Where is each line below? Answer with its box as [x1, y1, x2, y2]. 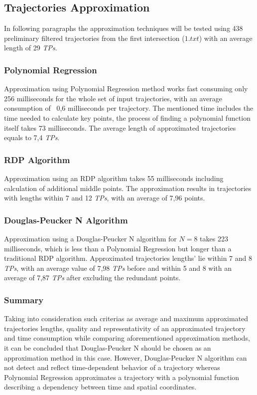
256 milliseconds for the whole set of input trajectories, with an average [4, 93, 222, 103]
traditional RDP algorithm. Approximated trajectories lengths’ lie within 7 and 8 [4, 253, 252, 263]
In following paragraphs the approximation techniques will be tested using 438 [4, 23, 243, 33]
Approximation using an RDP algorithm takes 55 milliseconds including [4, 173, 224, 183]
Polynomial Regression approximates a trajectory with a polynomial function [4, 372, 240, 382]
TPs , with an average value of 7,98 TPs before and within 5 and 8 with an [4, 262, 232, 273]
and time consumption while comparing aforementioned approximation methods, [4, 333, 250, 343]
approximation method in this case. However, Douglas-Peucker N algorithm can [4, 352, 247, 363]
